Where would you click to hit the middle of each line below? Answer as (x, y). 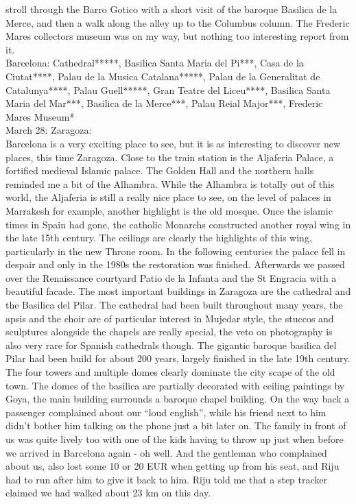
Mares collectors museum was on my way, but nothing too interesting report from (177, 36)
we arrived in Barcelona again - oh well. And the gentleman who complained (166, 452)
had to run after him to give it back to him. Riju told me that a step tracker (167, 479)
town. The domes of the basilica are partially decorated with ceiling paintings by (175, 385)
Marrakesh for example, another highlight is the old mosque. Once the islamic (169, 210)
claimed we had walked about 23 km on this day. (108, 493)
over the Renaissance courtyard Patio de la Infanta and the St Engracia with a (171, 277)
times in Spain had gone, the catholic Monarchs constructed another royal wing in (178, 224)
